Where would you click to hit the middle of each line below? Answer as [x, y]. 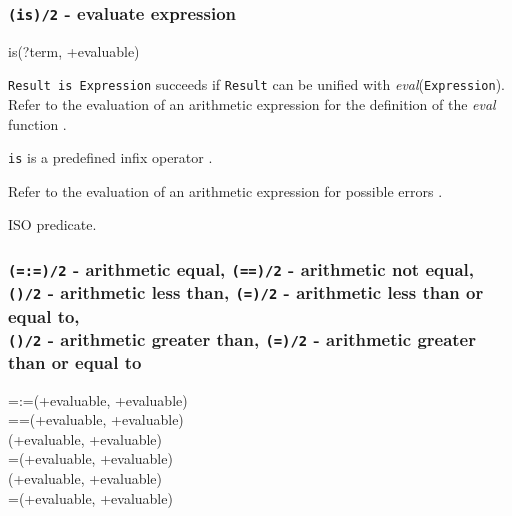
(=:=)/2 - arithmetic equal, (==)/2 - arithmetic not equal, [241, 268]
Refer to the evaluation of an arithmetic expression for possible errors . [225, 190]
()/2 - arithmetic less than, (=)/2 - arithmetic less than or [246, 292]
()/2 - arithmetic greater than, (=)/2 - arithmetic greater [242, 338]
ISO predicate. [52, 224]
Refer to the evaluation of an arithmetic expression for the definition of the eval [252, 104]
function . [37, 123]
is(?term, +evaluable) [74, 50]
